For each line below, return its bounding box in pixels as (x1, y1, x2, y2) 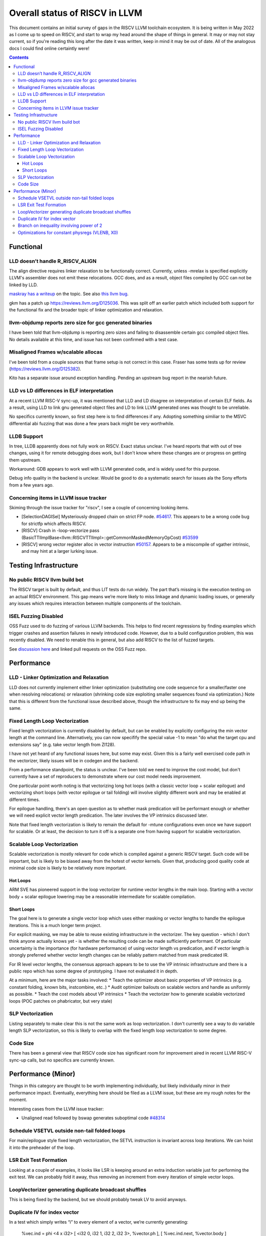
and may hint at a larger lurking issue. (21, 548, 98, 554)
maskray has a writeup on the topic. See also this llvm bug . (9, 291, 129, 297)
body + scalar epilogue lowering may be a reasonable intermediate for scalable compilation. (9, 893, 196, 899)
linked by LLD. (9, 282, 38, 288)
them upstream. (9, 457, 41, 463)
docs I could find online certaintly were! (9, 45, 90, 51)
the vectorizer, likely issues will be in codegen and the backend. (9, 757, 139, 763)
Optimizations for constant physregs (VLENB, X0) (18, 229, 118, 235)
